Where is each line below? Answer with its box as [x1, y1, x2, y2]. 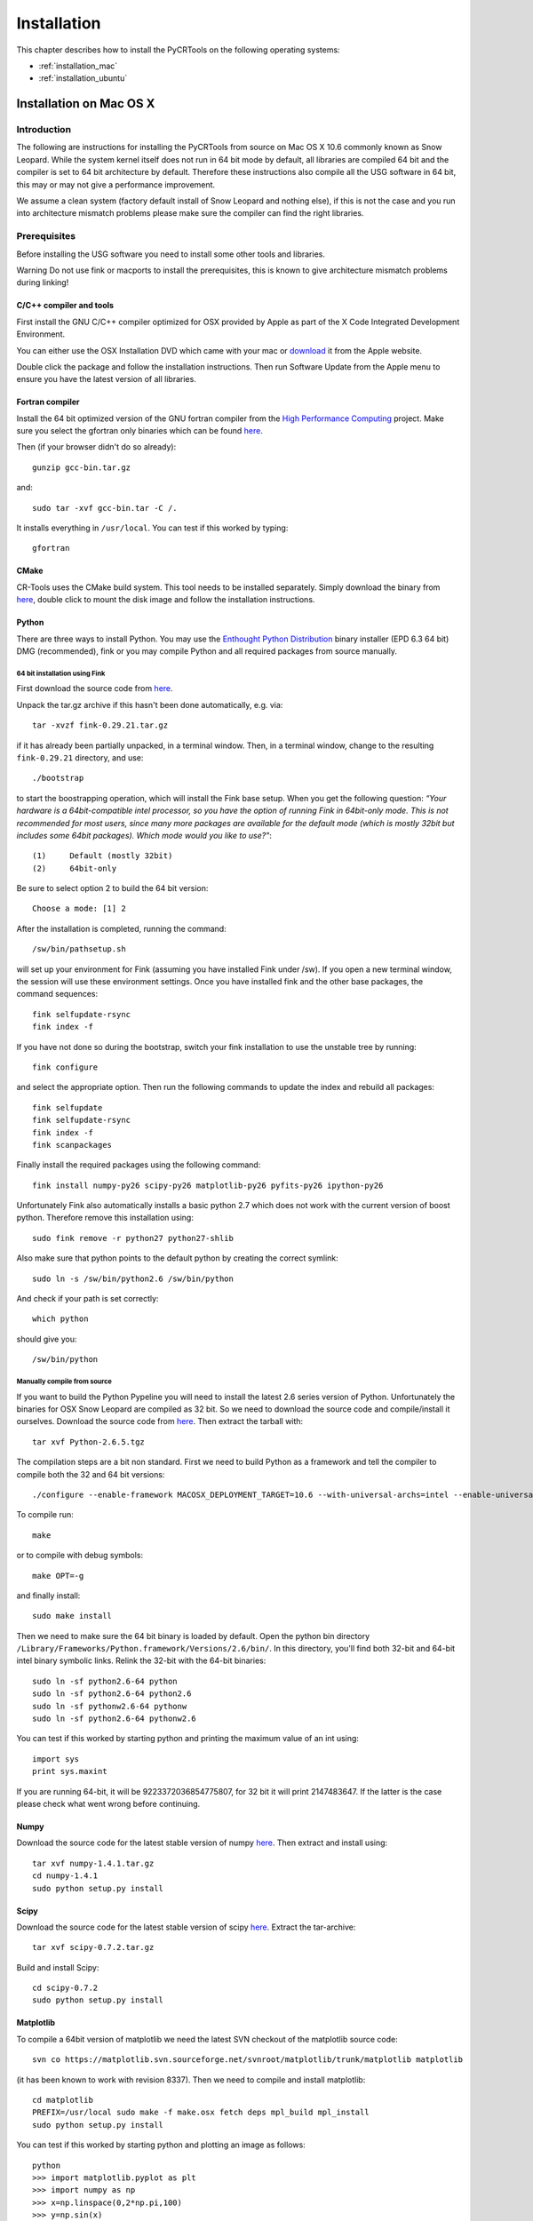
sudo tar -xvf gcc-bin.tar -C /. [32, 503, 178, 513]
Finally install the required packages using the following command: [16, 1159, 261, 1170]
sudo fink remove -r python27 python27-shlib [32, 1233, 235, 1243]
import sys [32, 1754, 80, 1763]
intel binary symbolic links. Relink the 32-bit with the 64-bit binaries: [16, 1655, 266, 1666]
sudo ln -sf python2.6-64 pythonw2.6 [32, 1714, 197, 1723]
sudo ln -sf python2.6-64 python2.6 [32, 1689, 192, 1699]
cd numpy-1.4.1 [32, 1871, 99, 1881]
